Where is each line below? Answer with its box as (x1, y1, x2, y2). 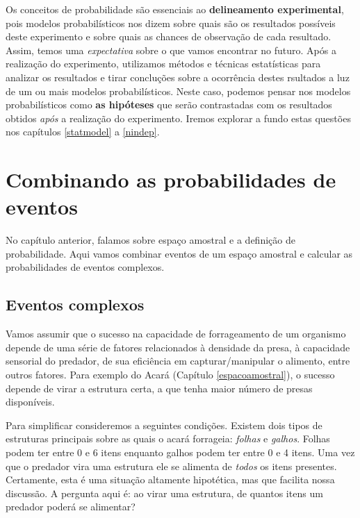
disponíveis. (6, 394, 55, 409)
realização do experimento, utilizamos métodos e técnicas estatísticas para (6, 56, 321, 71)
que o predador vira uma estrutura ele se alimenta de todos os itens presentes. (6, 458, 337, 473)
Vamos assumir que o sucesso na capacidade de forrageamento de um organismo (6, 326, 346, 341)
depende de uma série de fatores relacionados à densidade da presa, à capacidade (6, 340, 350, 354)
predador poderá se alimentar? (6, 499, 136, 514)
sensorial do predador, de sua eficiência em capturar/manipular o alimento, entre (6, 353, 350, 368)
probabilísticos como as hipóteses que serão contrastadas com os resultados (6, 97, 332, 112)
